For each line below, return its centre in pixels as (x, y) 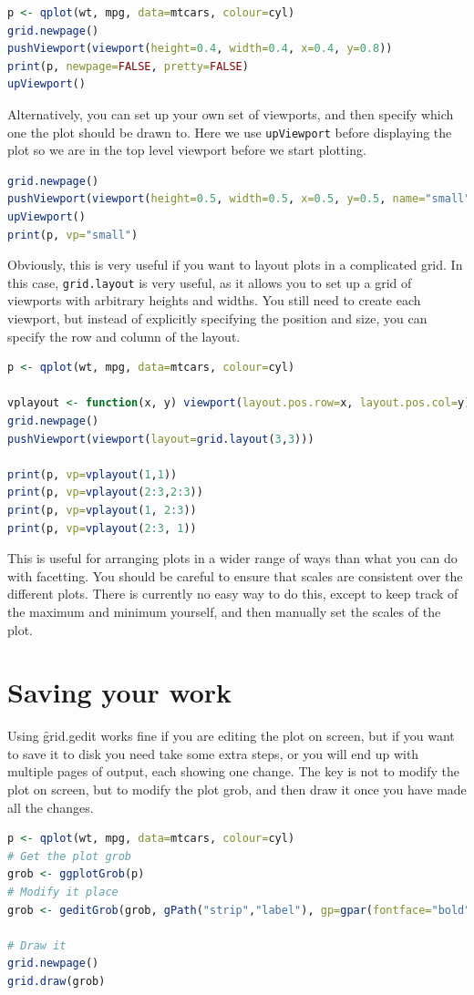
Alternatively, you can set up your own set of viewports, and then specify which (231, 113)
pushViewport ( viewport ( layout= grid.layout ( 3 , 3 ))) (161, 439)
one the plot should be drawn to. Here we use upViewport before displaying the (230, 132)
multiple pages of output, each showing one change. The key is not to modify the (234, 771)
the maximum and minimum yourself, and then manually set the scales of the (224, 611)
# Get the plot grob (70, 856)
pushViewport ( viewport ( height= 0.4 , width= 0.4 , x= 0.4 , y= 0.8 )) (200, 49)
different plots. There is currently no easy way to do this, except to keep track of (233, 594)
